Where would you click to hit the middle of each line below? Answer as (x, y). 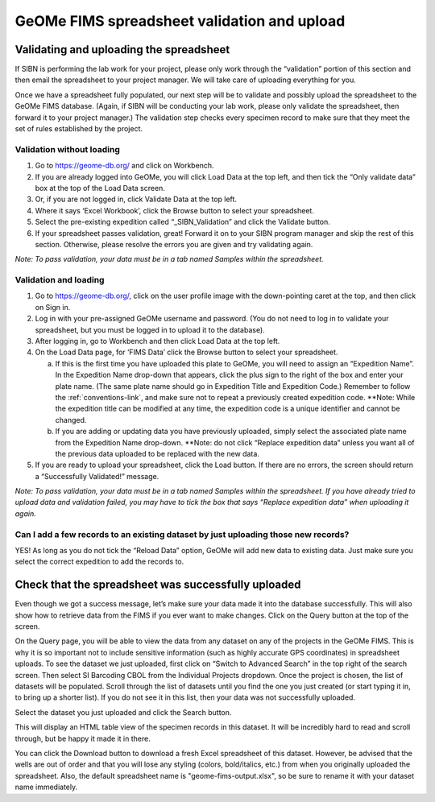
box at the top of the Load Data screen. (100, 188)
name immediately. (46, 787)
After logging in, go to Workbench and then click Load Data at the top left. (157, 341)
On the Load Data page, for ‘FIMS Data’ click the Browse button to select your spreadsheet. (186, 352)
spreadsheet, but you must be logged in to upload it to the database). (150, 329)
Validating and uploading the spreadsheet (122, 50)
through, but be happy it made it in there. (83, 738)
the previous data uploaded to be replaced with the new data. (157, 453)
